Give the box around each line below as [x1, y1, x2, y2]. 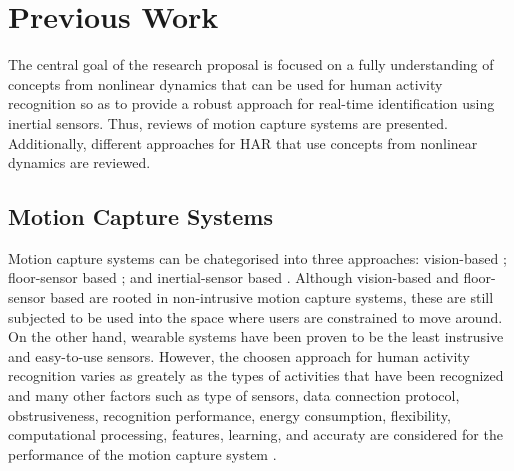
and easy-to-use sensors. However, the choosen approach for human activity [8, 345, 470, 366]
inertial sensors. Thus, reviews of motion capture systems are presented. [8, 112, 448, 133]
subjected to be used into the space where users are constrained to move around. [8, 306, 503, 327]
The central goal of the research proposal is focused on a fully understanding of [8, 54, 494, 75]
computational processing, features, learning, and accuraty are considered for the [8, 424, 503, 445]
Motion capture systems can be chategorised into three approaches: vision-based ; [8, 247, 507, 268]
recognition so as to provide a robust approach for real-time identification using [8, 93, 495, 114]
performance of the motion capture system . [8, 443, 277, 464]
